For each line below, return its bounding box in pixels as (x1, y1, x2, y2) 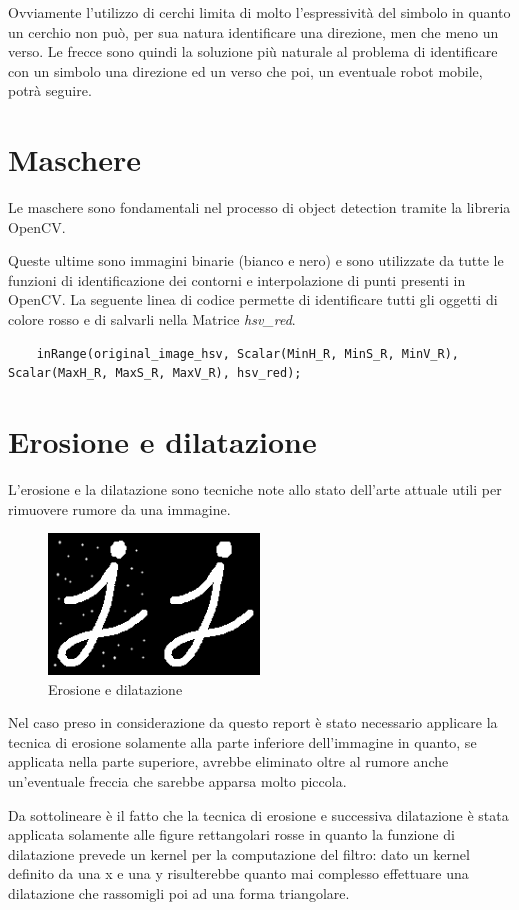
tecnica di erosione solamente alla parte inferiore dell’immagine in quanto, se (8, 731, 477, 752)
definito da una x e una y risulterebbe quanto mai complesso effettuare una (8, 863, 469, 884)
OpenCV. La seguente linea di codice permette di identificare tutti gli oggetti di (8, 289, 498, 310)
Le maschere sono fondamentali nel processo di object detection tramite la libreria (8, 197, 511, 218)
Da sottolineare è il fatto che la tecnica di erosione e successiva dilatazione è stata (8, 804, 509, 825)
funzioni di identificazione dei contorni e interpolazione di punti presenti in (8, 269, 466, 290)
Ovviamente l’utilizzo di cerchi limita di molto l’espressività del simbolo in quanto (8, 2, 511, 22)
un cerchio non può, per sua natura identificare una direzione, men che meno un (8, 21, 499, 42)
